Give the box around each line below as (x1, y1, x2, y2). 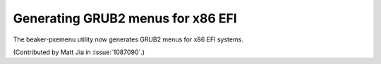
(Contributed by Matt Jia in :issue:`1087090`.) (13, 48, 145, 56)
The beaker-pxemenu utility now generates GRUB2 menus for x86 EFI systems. (13, 35, 243, 44)
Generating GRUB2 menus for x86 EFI (13, 11, 238, 26)
